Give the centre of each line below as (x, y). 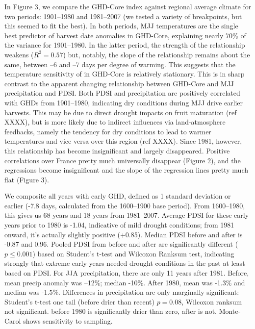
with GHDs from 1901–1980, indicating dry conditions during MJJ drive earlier (124, 102)
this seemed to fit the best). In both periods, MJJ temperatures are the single (121, 26)
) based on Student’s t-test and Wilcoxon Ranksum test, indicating (133, 253)
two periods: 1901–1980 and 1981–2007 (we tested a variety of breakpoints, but (123, 16)
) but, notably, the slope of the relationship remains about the (156, 54)
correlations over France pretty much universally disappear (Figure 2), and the (123, 160)
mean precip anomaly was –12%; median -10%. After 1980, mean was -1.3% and (125, 282)
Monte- (230, 311)
